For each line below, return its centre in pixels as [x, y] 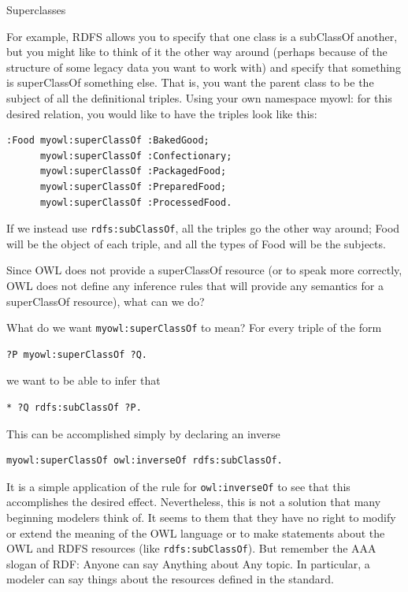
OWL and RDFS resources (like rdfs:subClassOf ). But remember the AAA [191, 548]
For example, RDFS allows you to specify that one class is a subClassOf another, [202, 36]
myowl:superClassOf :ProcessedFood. [136, 202]
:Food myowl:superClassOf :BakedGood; [108, 141]
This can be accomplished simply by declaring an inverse [143, 433]
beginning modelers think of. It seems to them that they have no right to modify [201, 518]
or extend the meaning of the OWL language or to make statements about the [196, 532]
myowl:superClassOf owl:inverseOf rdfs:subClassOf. [145, 461]
